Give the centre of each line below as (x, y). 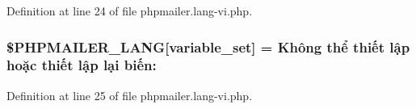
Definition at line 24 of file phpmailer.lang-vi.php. (130, 10)
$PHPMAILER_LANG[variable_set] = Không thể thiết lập (208, 46)
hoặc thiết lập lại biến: (82, 65)
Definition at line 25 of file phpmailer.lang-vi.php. (130, 95)
